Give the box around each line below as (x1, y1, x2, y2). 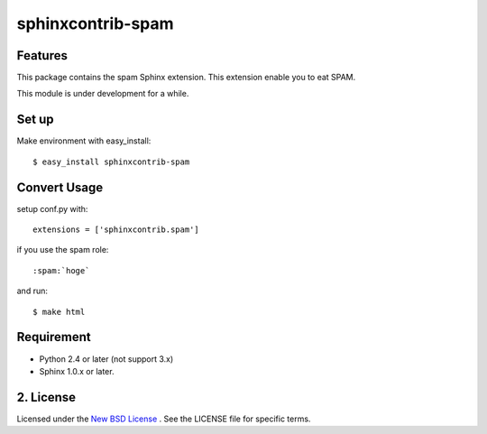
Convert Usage (16, 180, 104, 195)
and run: (16, 285, 49, 297)
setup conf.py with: (16, 203, 88, 214)
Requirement (16, 329, 92, 345)
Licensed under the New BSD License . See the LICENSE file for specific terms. (16, 413, 311, 424)
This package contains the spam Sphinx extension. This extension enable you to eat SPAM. (16, 72, 356, 83)
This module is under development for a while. (16, 88, 189, 99)
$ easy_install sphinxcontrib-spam (32, 156, 190, 167)
